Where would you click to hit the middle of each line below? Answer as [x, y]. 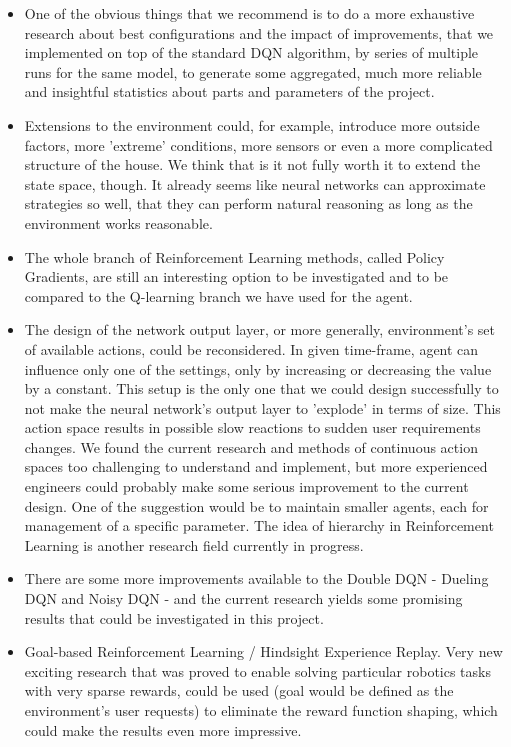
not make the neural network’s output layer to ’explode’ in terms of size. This [262, 407]
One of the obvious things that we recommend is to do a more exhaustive [249, 13]
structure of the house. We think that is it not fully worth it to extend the [252, 164]
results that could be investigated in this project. [174, 617]
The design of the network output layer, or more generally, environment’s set [260, 329]
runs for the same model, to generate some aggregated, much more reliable [253, 71]
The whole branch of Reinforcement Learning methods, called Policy [234, 256]
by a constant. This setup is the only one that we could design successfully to [261, 388]
